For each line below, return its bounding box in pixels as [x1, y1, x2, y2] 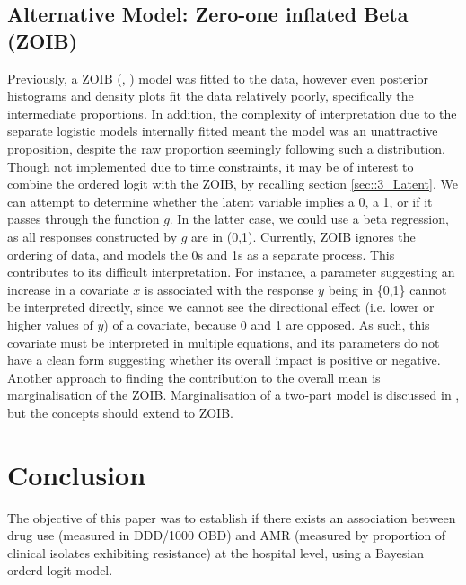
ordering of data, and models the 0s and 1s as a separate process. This [7, 244, 395, 263]
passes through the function [7, 209, 160, 228]
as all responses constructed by [7, 226, 178, 245]
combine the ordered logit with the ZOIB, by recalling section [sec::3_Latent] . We [7, 174, 458, 193]
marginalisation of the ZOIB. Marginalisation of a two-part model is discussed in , [7, 386, 460, 404]
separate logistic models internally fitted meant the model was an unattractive [7, 121, 438, 140]
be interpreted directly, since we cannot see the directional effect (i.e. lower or [7, 297, 435, 316]
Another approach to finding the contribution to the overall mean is [7, 368, 381, 386]
